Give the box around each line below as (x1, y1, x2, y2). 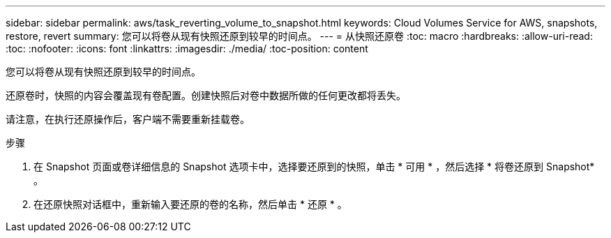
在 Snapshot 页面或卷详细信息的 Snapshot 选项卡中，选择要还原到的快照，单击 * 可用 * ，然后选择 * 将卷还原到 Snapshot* (33, 161, 595, 172)
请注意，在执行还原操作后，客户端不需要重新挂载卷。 (6, 113, 250, 125)
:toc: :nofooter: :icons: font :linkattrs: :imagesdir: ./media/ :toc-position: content (6, 43, 368, 54)
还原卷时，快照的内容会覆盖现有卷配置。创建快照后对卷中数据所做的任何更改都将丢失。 (6, 89, 406, 101)
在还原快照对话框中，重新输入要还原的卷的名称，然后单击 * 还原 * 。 (33, 198, 347, 210)
